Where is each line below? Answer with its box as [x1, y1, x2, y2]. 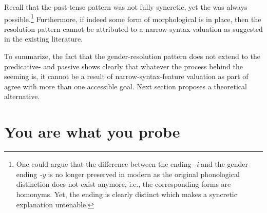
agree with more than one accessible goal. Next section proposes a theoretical [4, 81, 247, 91]
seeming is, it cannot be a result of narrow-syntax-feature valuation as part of [4, 71, 249, 82]
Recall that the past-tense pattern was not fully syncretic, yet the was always [4, 2, 247, 12]
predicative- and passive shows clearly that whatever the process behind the [4, 61, 243, 71]
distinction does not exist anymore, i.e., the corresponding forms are [16, 179, 231, 189]
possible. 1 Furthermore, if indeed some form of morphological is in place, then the [4, 12, 261, 24]
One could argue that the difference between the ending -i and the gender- [16, 159, 251, 169]
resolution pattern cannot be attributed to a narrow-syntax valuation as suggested [4, 23, 263, 34]
